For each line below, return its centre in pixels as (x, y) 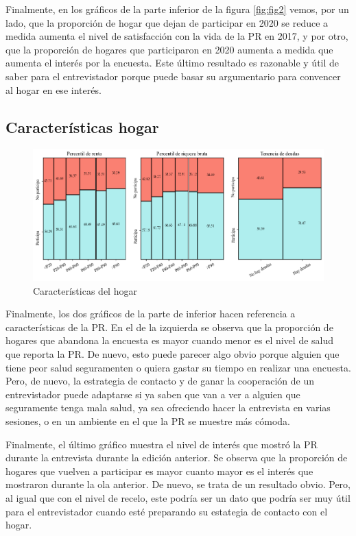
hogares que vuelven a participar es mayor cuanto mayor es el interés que (159, 471)
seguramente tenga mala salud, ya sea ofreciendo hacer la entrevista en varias (168, 407)
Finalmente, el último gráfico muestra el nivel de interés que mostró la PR (162, 444)
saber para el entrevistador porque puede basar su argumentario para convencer (173, 76)
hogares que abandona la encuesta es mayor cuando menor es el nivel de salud (170, 340)
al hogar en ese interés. (54, 89)
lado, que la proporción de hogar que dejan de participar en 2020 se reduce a (167, 22)
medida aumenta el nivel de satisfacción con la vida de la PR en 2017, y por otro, (177, 36)
